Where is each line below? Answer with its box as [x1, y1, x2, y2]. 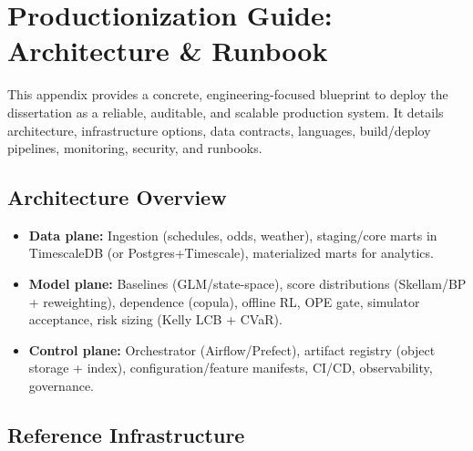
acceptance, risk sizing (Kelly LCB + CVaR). [28, 310, 283, 329]
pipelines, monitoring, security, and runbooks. [7, 138, 262, 158]
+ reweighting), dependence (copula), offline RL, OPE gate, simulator [28, 292, 420, 311]
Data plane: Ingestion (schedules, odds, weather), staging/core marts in [28, 225, 437, 244]
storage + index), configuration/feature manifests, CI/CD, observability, [28, 358, 433, 377]
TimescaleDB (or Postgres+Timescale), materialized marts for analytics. [28, 243, 434, 262]
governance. [28, 376, 95, 395]
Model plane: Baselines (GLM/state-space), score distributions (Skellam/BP [28, 274, 467, 293]
